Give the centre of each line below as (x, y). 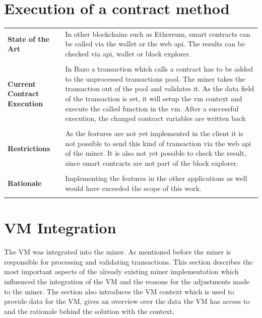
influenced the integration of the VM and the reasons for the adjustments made (127, 281)
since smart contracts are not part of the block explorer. (152, 163)
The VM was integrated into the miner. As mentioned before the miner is (118, 252)
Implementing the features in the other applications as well (156, 178)
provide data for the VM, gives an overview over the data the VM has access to (127, 301)
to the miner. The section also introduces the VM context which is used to (119, 291)
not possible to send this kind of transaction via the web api (158, 143)
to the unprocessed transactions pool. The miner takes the (155, 78)
